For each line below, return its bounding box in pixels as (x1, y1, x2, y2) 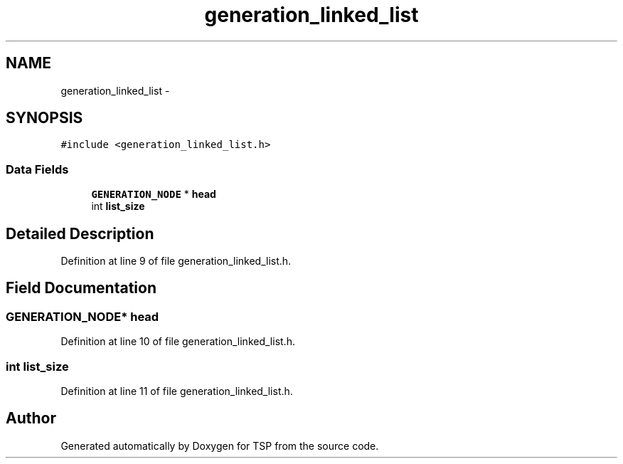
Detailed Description (6, 224, 154, 243)
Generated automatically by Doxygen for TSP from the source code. (60, 439, 379, 452)
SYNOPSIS (6, 109, 83, 127)
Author (6, 409, 56, 428)
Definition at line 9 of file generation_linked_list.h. (60, 255, 292, 268)
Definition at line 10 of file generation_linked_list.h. (60, 335, 295, 348)
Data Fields (6, 162, 69, 176)
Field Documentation (6, 279, 156, 297)
